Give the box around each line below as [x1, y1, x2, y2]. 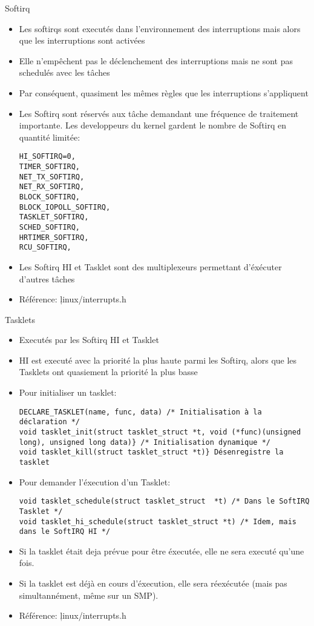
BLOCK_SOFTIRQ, [19, 192, 80, 201]
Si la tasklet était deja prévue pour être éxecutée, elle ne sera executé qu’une [19, 544, 304, 557]
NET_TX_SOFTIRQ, [19, 172, 85, 181]
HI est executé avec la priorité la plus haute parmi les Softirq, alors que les [19, 353, 297, 366]
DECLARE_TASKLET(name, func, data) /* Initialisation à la [19, 407, 262, 416]
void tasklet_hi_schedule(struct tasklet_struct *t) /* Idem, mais [19, 517, 296, 526]
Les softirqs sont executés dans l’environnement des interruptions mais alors [19, 22, 301, 35]
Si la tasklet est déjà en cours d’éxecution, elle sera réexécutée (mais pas [19, 577, 287, 589]
